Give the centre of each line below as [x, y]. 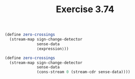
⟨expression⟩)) [53, 49]
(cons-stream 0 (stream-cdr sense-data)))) [84, 72]
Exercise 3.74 [85, 9]
